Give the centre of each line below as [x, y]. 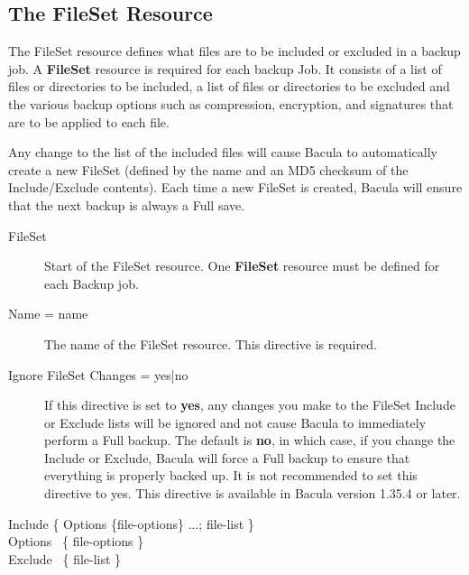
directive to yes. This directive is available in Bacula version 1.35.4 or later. [253, 493]
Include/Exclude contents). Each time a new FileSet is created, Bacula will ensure [235, 187]
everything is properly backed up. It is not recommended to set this [231, 475]
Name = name [48, 314]
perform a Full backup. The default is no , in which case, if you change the [250, 440]
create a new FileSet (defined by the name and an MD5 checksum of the [208, 169]
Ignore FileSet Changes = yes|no [98, 374]
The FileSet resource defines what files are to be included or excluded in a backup [234, 51]
